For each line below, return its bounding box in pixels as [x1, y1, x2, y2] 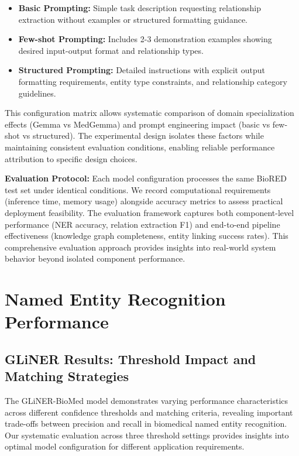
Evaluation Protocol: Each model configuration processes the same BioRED [5, 172, 287, 184]
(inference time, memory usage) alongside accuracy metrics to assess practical [5, 195, 283, 207]
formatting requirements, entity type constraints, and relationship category [18, 75, 287, 87]
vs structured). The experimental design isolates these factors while [22, 129, 264, 142]
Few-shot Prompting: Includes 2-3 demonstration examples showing [18, 33, 272, 45]
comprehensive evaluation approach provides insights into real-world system [5, 241, 276, 253]
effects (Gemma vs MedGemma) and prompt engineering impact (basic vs [5, 118, 270, 130]
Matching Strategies [5, 367, 129, 385]
